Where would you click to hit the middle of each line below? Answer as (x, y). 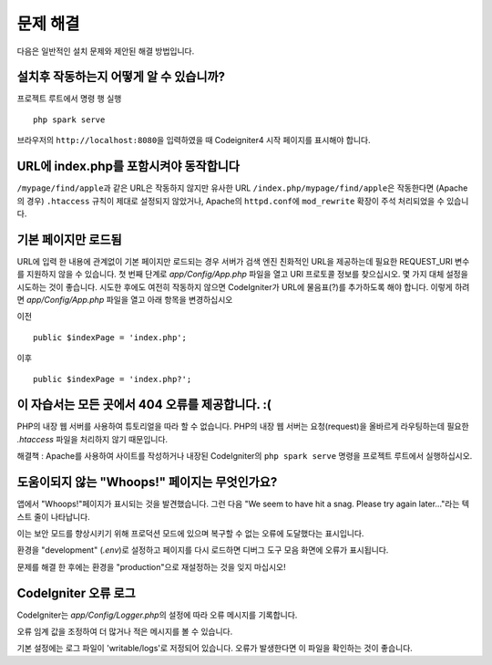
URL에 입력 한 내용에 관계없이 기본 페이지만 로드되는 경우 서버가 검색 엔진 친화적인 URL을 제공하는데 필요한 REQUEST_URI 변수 (243, 261)
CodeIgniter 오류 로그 (76, 593)
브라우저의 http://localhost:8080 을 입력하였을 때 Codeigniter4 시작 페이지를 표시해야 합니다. (194, 140)
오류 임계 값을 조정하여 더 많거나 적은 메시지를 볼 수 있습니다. (125, 632)
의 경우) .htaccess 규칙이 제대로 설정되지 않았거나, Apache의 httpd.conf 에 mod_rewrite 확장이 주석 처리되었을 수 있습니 (243, 201)
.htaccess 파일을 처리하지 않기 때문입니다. (92, 439)
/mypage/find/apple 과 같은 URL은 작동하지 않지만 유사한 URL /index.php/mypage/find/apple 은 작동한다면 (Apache (242, 188)
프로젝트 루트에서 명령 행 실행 (69, 99)
